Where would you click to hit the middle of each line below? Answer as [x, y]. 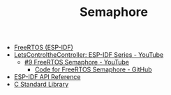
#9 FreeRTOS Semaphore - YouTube [76, 62]
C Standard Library [41, 85]
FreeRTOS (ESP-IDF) [43, 47]
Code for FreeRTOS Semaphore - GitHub [93, 69]
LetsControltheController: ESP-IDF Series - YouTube [89, 55]
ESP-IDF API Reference [47, 77]
